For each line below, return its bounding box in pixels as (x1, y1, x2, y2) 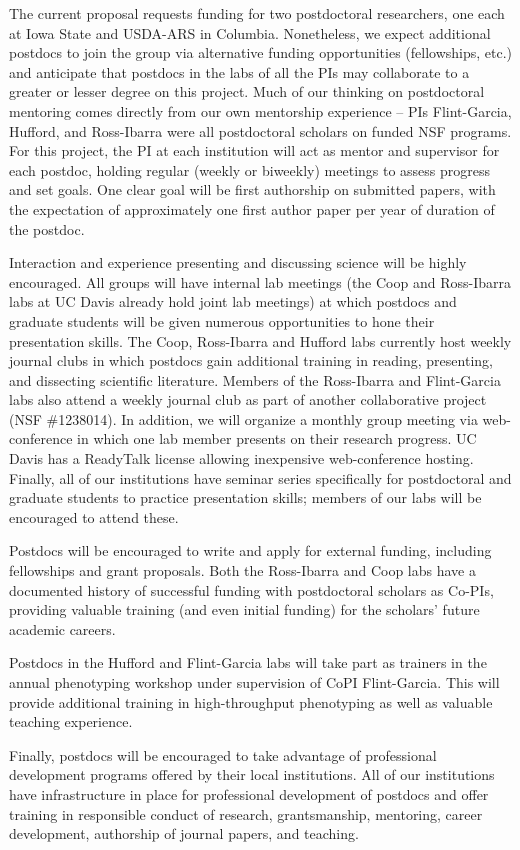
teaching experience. (9, 711, 133, 732)
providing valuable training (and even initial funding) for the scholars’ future (9, 599, 480, 620)
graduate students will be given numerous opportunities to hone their (9, 310, 435, 331)
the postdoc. (9, 218, 85, 239)
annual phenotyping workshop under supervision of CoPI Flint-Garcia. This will (9, 672, 500, 692)
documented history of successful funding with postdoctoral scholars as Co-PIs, (9, 579, 494, 600)
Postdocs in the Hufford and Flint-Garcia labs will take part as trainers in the (9, 652, 487, 673)
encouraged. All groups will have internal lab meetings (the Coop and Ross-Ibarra (9, 271, 511, 292)
